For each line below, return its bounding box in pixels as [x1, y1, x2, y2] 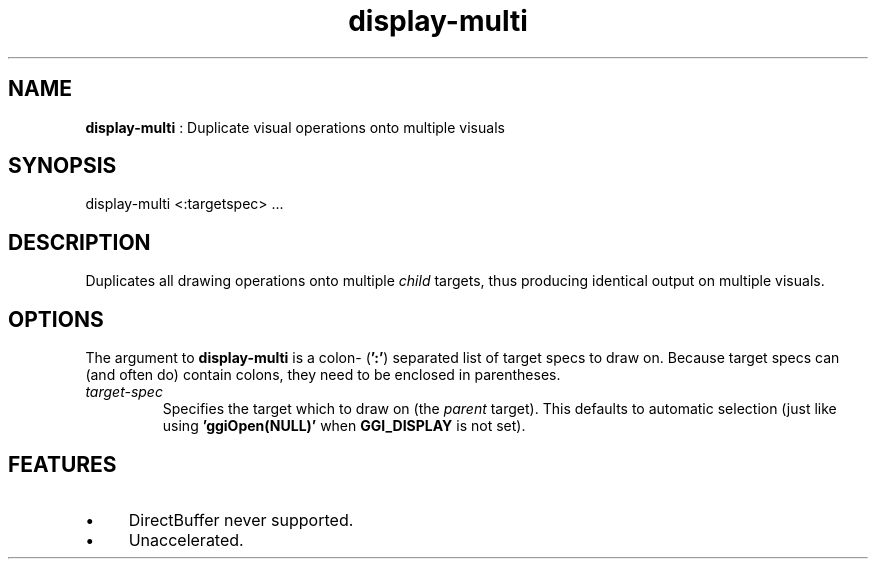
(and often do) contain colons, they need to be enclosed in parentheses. [85, 366, 561, 384]
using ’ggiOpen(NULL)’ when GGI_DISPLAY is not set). [162, 417, 526, 435]
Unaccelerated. [128, 529, 244, 550]
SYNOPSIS [8, 153, 117, 179]
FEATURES [8, 451, 117, 477]
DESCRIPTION [8, 229, 151, 255]
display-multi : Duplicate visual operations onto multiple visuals [85, 118, 505, 136]
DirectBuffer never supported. [128, 509, 354, 530]
